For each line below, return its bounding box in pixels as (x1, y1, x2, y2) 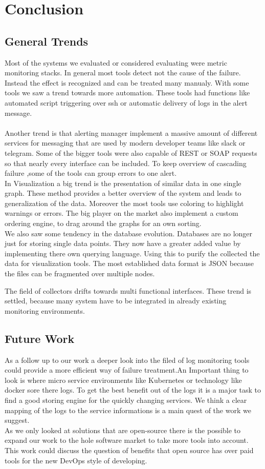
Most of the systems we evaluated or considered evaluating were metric (5, 57, 227, 68)
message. (5, 107, 32, 118)
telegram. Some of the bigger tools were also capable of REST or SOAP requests (5, 147, 257, 158)
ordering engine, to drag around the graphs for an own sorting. (5, 218, 202, 229)
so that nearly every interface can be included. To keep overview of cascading (5, 157, 247, 168)
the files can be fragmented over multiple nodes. (5, 268, 155, 279)
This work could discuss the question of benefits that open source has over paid (5, 444, 254, 455)
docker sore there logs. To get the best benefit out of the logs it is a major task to (5, 384, 261, 395)
